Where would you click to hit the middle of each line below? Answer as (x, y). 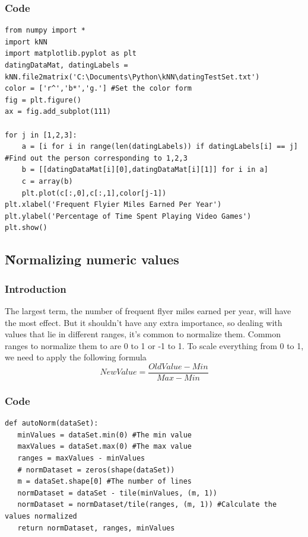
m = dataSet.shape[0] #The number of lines (104, 482)
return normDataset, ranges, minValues (96, 528)
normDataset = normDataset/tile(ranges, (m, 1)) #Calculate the (147, 505)
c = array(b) (47, 181)
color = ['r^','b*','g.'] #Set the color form (98, 89)
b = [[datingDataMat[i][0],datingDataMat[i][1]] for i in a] (145, 170)
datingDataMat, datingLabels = (66, 65)
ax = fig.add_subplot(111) (58, 112)
